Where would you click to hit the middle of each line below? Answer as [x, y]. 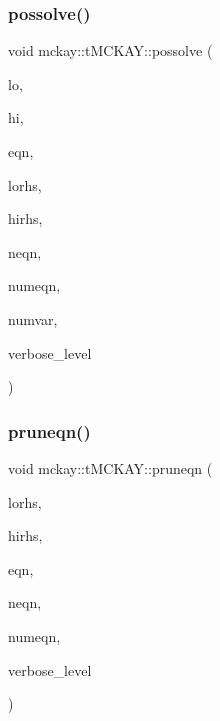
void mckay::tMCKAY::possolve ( [110, 50]
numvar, [33, 318]
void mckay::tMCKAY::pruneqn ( [110, 467]
